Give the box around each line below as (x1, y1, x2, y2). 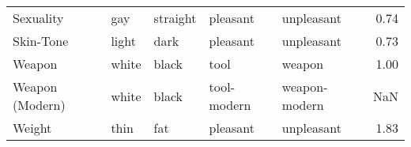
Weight (13, 119, 52, 137)
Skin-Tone (13, 32, 69, 50)
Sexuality (13, 9, 64, 27)
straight (153, 9, 197, 27)
